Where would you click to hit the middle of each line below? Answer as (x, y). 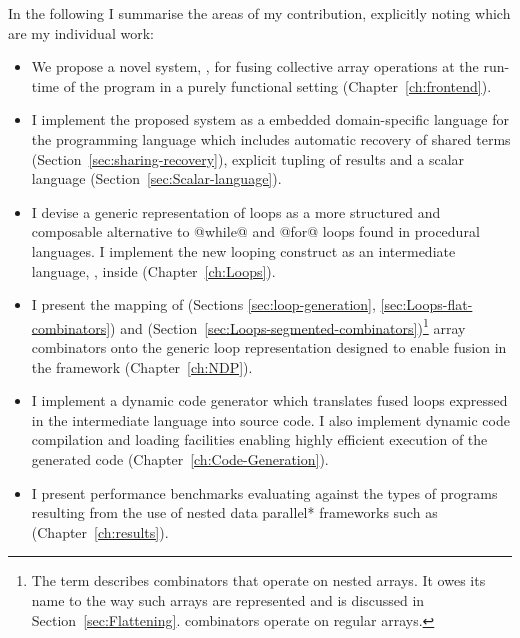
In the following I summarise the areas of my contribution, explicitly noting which (259, 13)
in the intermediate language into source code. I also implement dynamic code (270, 419)
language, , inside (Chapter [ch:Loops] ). (153, 270)
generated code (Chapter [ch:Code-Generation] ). (180, 458)
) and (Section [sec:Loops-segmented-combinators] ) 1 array (288, 326)
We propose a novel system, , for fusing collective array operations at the (255, 66)
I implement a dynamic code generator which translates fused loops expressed (269, 400)
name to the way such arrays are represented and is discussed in (228, 599)
